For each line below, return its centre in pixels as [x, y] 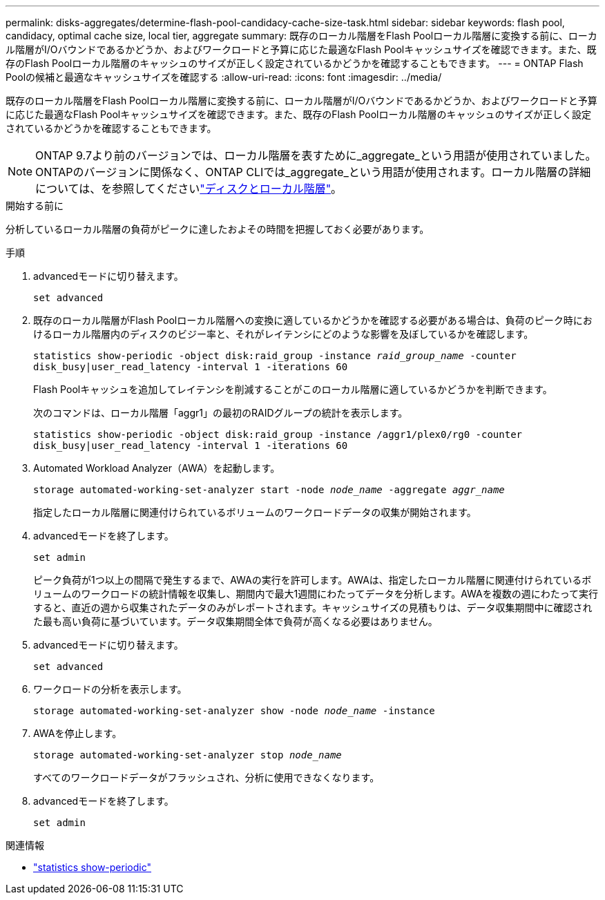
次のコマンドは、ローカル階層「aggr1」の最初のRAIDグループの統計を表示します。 [221, 413]
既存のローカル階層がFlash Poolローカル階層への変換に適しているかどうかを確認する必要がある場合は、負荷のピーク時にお [313, 320]
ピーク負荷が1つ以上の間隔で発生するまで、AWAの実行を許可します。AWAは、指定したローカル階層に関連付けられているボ [313, 580]
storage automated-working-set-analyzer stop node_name [188, 755]
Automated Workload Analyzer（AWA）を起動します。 [157, 468]
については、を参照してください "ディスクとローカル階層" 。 [189, 189]
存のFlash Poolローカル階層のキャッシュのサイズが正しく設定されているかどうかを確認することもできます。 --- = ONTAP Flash [295, 63]
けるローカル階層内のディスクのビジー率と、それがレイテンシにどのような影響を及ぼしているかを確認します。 [284, 334]
